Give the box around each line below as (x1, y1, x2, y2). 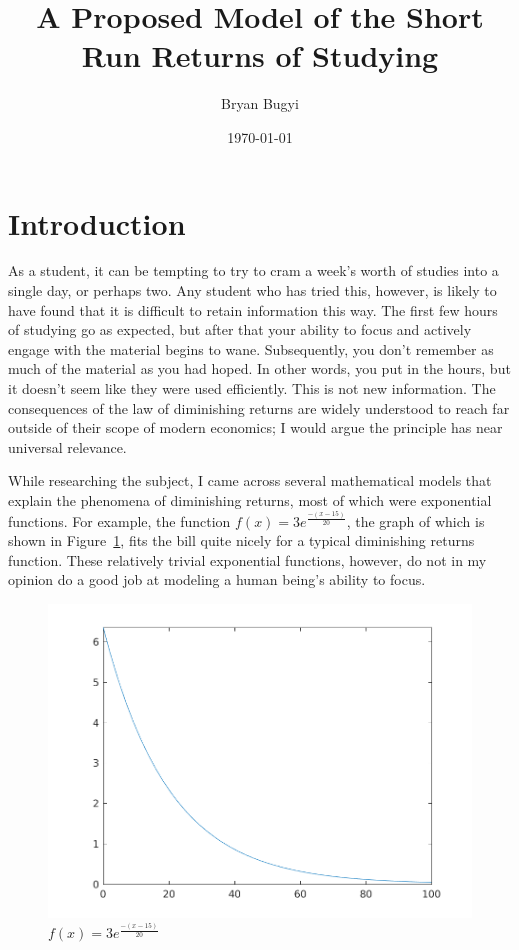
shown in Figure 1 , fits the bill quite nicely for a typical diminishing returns (8, 530, 475, 551)
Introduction (8, 202, 186, 243)
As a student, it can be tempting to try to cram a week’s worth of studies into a (8, 260, 499, 281)
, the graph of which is (346, 510, 485, 531)
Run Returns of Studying (81, 35, 439, 76)
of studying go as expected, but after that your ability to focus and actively (8, 319, 472, 340)
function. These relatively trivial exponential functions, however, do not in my (8, 549, 487, 570)
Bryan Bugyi (221, 93, 299, 114)
